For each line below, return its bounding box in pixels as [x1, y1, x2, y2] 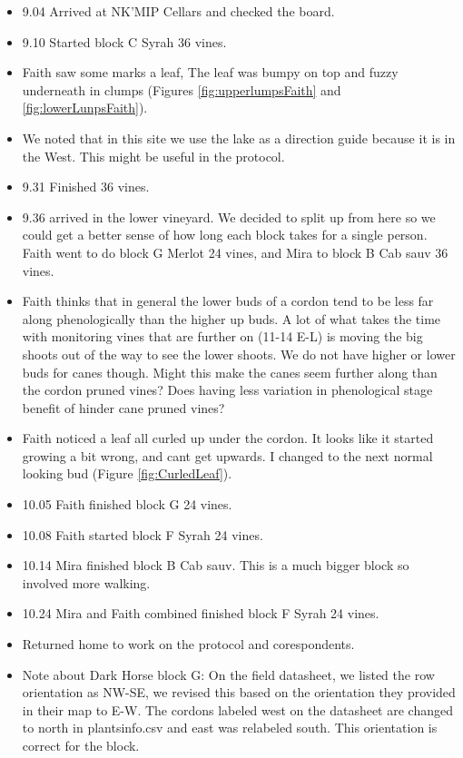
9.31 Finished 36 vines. [22, 177, 150, 196]
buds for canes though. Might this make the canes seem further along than [22, 362, 438, 381]
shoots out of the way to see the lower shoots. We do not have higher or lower [22, 344, 456, 363]
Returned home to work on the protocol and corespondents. [22, 635, 355, 654]
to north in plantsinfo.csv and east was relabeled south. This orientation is [22, 718, 438, 737]
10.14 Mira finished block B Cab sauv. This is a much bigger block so [22, 556, 409, 575]
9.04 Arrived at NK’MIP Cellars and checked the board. [22, 2, 335, 20]
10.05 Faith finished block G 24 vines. [22, 495, 232, 514]
